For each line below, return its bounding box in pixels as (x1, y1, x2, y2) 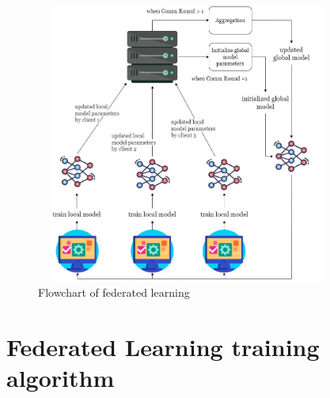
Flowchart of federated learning (38, 284, 190, 301)
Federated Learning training (6, 331, 320, 363)
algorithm (6, 362, 115, 394)
